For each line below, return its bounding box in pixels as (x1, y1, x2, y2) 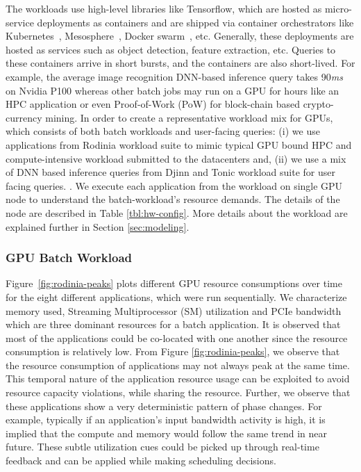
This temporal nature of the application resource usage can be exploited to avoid (6, 371, 350, 386)
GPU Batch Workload (6, 249, 132, 266)
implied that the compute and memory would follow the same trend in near (6, 425, 327, 440)
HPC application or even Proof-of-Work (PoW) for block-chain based (6, 97, 300, 111)
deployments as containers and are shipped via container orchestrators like (37, 15, 354, 29)
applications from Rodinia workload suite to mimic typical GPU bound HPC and (6, 137, 352, 152)
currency (6, 110, 42, 124)
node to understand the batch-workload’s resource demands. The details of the (6, 192, 340, 206)
